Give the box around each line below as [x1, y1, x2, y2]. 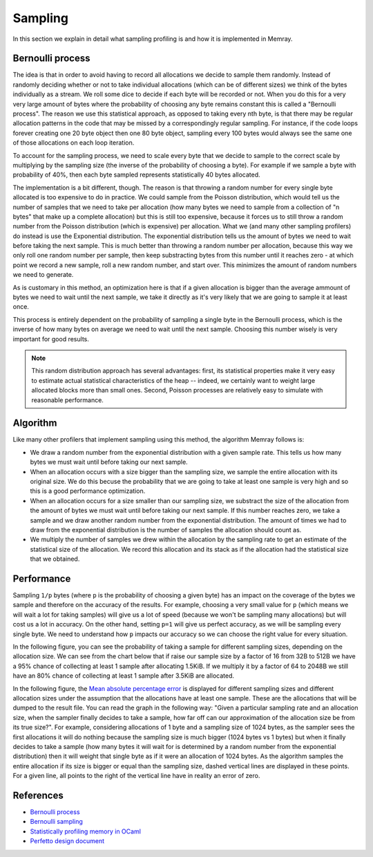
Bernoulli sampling [30, 818, 83, 826]
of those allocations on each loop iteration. [12, 138, 135, 147]
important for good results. [12, 334, 89, 343]
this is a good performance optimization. [30, 487, 146, 495]
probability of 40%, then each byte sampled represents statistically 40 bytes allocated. [12, 170, 260, 179]
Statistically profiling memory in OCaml [30, 827, 142, 836]
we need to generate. [12, 271, 74, 279]
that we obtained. [30, 554, 80, 563]
